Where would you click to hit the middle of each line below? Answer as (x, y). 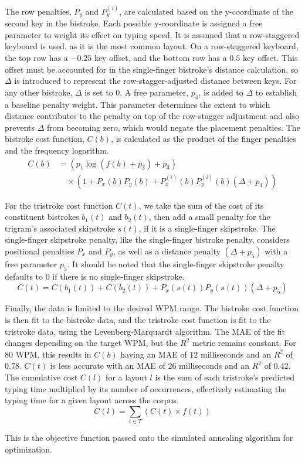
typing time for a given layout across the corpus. (92, 400)
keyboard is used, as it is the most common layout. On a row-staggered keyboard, (152, 46)
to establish (276, 92)
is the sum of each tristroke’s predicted (225, 377)
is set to (99, 92)
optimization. (28, 449)
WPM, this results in (53, 354)
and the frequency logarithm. (57, 150)
